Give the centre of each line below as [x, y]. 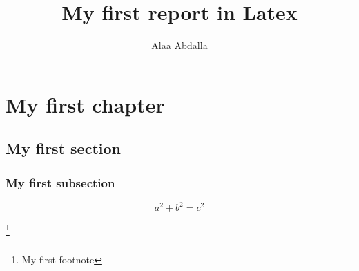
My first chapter [85, 104]
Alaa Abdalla [179, 45]
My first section [63, 148]
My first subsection [60, 182]
